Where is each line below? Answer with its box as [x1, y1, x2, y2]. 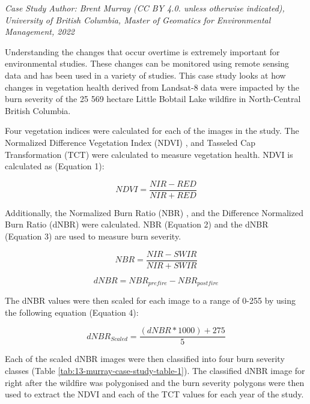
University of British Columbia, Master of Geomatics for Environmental [5, 13, 271, 26]
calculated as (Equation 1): [5, 160, 105, 172]
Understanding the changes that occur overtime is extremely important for [5, 45, 280, 58]
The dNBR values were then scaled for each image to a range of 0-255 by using [5, 294, 296, 307]
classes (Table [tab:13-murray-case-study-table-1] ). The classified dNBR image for [5, 364, 305, 376]
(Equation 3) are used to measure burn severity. [5, 229, 181, 242]
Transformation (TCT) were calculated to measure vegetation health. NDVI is [5, 148, 293, 160]
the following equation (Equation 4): [5, 306, 139, 318]
